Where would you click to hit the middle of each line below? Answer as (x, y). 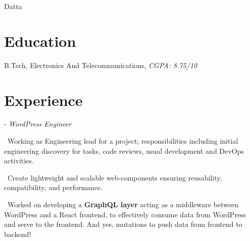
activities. (19, 161)
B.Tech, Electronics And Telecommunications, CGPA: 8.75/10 (101, 65)
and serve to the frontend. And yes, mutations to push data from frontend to (123, 224)
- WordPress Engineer (38, 124)
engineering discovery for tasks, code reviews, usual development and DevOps (124, 150)
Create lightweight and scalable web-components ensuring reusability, (115, 177)
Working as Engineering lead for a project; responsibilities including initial (123, 141)
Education (40, 41)
